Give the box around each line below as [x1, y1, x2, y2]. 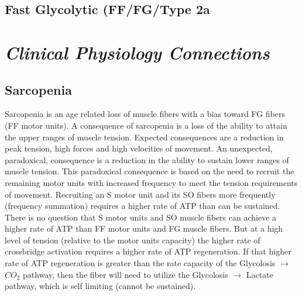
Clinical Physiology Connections [5, 40, 270, 64]
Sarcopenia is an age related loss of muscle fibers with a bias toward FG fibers [5, 108, 285, 120]
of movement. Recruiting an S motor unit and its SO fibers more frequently [5, 188, 276, 200]
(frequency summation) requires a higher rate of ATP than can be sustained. [5, 199, 280, 212]
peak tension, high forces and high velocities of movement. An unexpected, [5, 142, 273, 154]
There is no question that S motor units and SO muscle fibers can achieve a [5, 211, 277, 223]
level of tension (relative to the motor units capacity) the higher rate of [5, 233, 260, 246]
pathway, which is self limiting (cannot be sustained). [5, 280, 196, 292]
